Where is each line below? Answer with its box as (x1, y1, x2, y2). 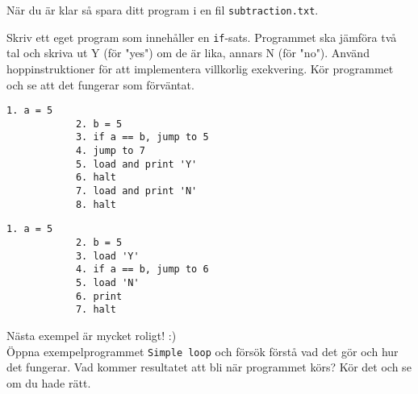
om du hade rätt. (6, 374, 91, 391)
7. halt (75, 304, 117, 316)
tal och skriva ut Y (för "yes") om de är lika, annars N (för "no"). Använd (6, 44, 370, 61)
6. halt (75, 172, 117, 184)
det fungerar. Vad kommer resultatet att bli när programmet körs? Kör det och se (6, 359, 412, 375)
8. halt (75, 198, 117, 210)
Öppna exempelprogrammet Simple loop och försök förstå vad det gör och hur (6, 342, 399, 359)
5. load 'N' (75, 276, 140, 288)
